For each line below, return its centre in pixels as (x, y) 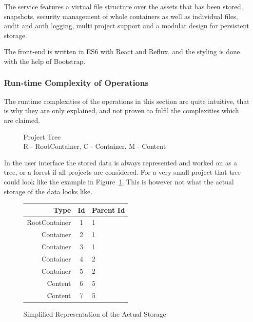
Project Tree (42, 136)
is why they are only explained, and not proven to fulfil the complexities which (122, 111)
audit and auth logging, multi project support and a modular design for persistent (127, 26)
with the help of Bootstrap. (45, 61)
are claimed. (22, 120)
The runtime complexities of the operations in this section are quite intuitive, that (127, 101)
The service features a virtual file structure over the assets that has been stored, (124, 6)
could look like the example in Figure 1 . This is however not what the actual (119, 181)
